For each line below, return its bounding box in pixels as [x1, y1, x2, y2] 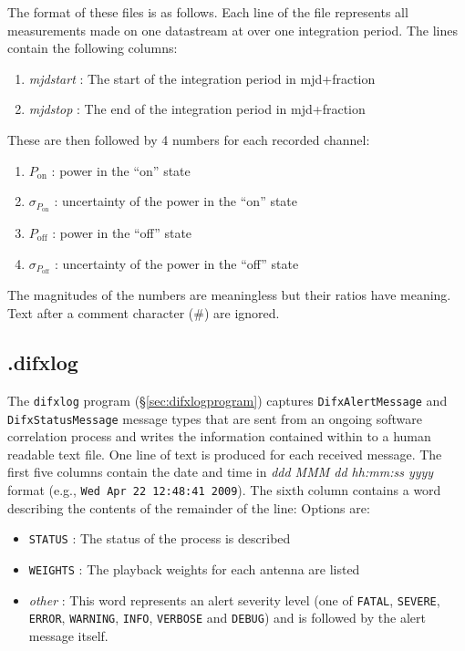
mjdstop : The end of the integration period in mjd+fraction [28, 99, 366, 119]
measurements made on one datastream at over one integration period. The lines [7, 20, 458, 39]
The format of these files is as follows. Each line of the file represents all [7, 3, 408, 21]
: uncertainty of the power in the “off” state [54, 253, 299, 273]
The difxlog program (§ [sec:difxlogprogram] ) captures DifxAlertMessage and [7, 390, 448, 409]
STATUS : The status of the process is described [28, 529, 291, 548]
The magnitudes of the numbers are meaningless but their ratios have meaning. [7, 285, 451, 305]
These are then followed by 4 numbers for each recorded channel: [7, 129, 370, 149]
